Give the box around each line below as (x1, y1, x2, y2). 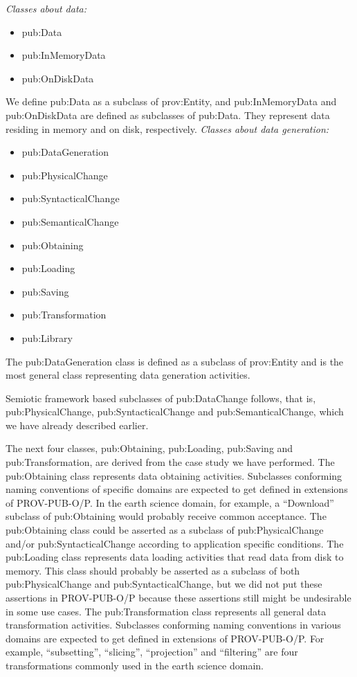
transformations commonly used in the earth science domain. (6, 658, 264, 672)
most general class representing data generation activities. (6, 368, 250, 382)
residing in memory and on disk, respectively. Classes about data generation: (6, 121, 329, 136)
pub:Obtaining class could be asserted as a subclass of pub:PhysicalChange (6, 523, 324, 537)
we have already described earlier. (6, 417, 149, 432)
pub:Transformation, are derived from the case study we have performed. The (6, 455, 335, 469)
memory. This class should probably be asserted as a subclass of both (6, 563, 300, 577)
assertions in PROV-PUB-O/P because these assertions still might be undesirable (6, 590, 351, 604)
